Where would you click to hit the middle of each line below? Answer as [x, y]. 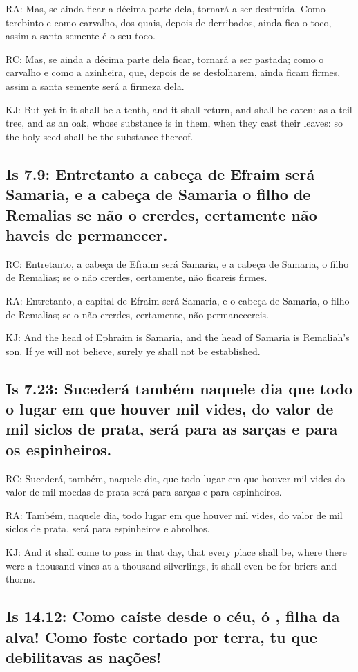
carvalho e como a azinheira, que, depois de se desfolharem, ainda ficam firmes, [173, 72]
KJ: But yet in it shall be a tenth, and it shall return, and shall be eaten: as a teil [179, 109]
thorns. [20, 579]
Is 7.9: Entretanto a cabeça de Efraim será [160, 173]
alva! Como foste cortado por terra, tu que [161, 636]
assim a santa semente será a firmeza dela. [95, 85]
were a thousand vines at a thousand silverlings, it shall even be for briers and [171, 565]
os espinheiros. [59, 449]
